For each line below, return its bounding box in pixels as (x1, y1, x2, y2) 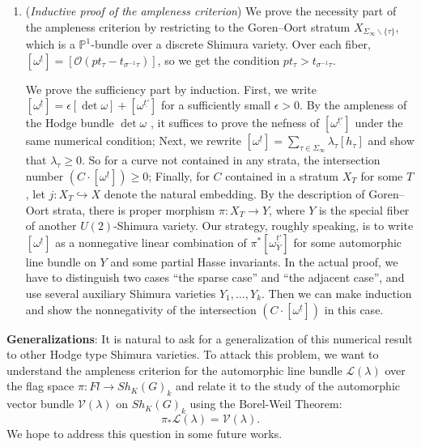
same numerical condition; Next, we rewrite (25, 132, 241, 149)
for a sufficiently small (160, 96, 271, 113)
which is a (25, 36, 75, 53)
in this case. (324, 300, 384, 317)
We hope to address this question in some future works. (6, 424, 283, 441)
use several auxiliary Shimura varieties (25, 285, 216, 301)
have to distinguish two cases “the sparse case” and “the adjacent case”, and (25, 269, 405, 286)
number (25, 168, 64, 185)
